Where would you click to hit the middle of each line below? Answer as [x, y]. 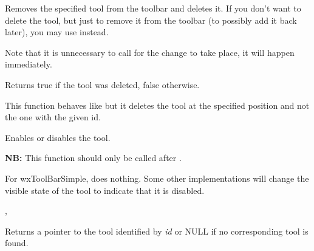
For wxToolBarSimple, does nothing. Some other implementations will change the [157, 178]
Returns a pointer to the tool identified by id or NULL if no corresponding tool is [157, 231]
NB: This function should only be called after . [93, 158]
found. [17, 243]
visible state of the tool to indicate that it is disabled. [105, 190]
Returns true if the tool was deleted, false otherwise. [102, 84]
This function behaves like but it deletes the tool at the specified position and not [157, 105]
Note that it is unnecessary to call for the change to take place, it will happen [150, 52]
